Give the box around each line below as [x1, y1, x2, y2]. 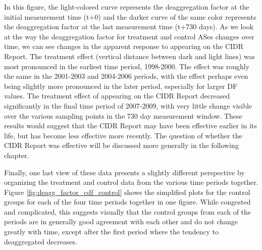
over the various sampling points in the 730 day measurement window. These [4, 110, 242, 121]
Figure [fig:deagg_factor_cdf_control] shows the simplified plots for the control [4, 186, 250, 197]
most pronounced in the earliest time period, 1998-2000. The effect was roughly [4, 61, 250, 71]
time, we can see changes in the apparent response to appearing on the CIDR [4, 41, 244, 52]
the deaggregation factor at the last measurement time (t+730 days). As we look [4, 21, 254, 32]
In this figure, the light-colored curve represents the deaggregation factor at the [4, 2, 249, 12]
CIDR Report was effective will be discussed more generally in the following [4, 140, 239, 151]
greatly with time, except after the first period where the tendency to [4, 226, 219, 237]
